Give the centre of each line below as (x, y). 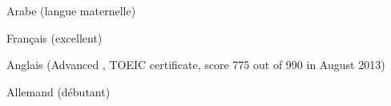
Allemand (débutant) (58, 91)
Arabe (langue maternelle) (71, 10)
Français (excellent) (54, 37)
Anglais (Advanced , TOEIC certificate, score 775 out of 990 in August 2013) (196, 65)
